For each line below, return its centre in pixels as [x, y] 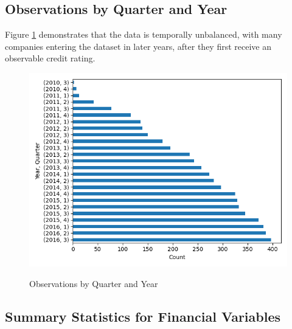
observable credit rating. [50, 58]
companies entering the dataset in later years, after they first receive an [138, 46]
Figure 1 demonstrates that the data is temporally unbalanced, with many [144, 34]
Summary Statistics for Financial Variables [143, 316]
